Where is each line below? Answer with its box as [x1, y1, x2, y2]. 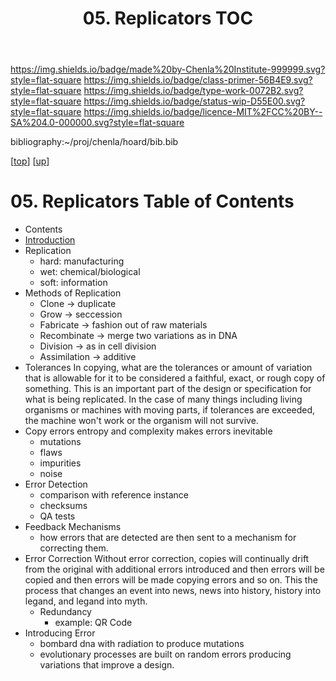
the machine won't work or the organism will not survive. [24, 415, 259, 427]
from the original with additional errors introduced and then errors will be [24, 563, 325, 576]
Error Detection [24, 478, 88, 491]
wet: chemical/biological [39, 266, 141, 278]
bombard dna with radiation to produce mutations [39, 638, 245, 650]
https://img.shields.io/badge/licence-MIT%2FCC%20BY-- [83, 106, 323, 118]
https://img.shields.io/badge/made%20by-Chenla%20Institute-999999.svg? [10, 63, 326, 76]
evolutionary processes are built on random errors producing [39, 648, 292, 661]
